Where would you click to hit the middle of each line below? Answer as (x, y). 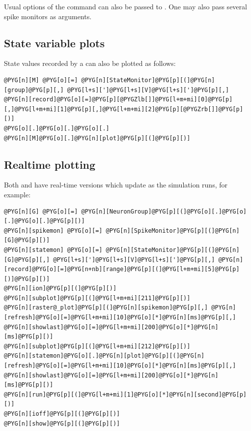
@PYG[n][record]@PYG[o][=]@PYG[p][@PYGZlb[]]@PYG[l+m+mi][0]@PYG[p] (118, 100)
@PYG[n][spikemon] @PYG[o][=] (53, 231)
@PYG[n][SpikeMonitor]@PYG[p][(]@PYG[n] (173, 231)
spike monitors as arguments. (48, 16)
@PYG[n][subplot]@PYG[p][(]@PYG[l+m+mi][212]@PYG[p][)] (97, 346)
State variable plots (54, 43)
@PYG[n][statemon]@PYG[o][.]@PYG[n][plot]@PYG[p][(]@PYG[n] (104, 356)
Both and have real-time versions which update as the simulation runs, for (116, 185)
